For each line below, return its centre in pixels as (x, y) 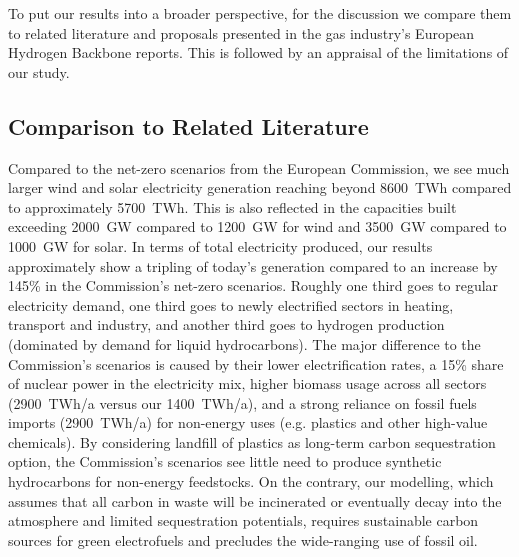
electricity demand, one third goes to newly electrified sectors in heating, (231, 304)
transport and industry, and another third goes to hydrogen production (226, 324)
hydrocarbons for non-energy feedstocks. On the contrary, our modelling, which (251, 481)
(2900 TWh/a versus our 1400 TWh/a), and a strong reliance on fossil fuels (242, 402)
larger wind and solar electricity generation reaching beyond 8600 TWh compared (260, 187)
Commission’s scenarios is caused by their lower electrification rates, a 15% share (256, 363)
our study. (39, 71)
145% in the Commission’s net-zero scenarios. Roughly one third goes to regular (253, 285)
